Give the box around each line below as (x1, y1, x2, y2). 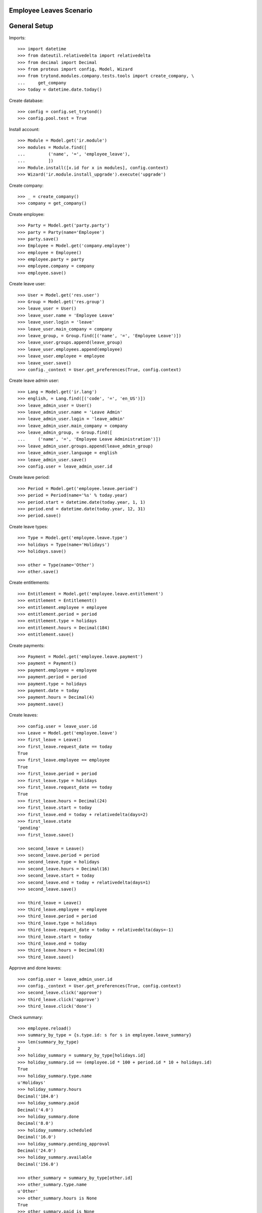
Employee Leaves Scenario (9, 6, 93, 15)
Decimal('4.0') (17, 1107, 54, 1113)
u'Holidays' (17, 1080, 46, 1085)
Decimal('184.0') (17, 1093, 59, 1099)
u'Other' (17, 1189, 38, 1194)
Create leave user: (9, 281, 46, 287)
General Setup (9, 22, 53, 30)
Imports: (9, 34, 26, 41)
